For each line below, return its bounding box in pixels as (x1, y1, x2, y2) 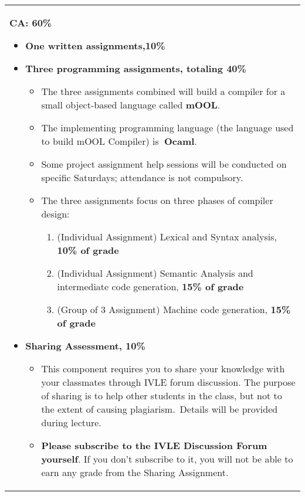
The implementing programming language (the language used (41, 121, 294, 134)
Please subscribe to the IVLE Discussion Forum (41, 439, 267, 452)
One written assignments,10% (25, 39, 165, 52)
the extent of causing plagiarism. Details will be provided (41, 402, 278, 416)
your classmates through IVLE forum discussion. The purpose (41, 375, 296, 389)
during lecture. (41, 416, 101, 429)
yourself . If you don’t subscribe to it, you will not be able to (41, 452, 293, 466)
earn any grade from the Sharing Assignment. (41, 466, 229, 479)
